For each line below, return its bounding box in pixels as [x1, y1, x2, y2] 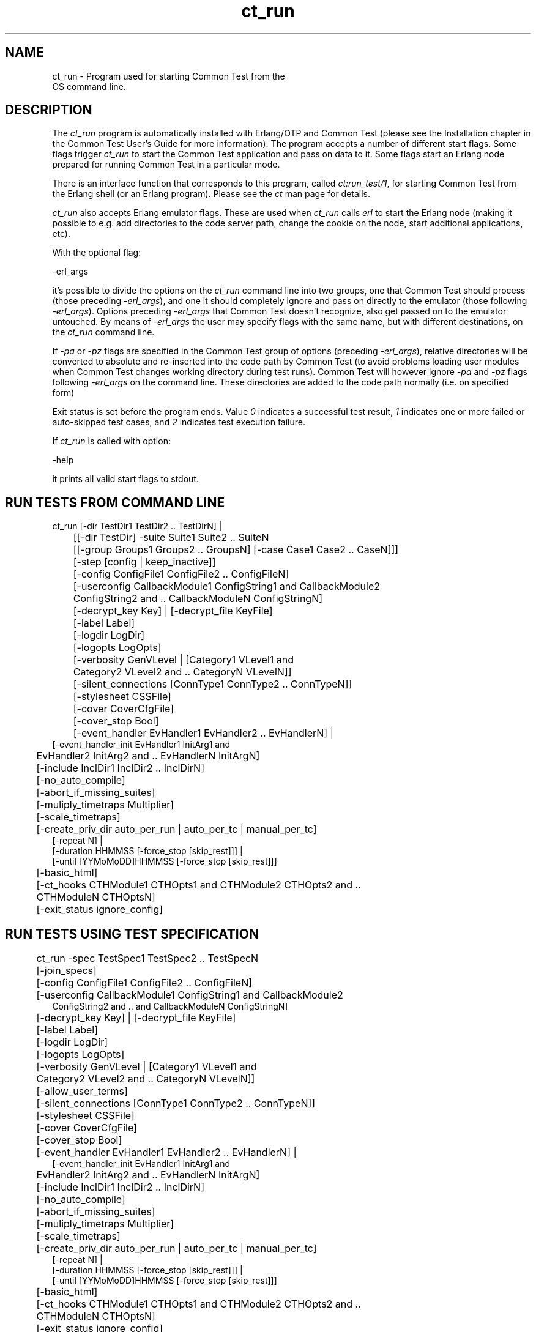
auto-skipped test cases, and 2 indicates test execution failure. [52, 417, 306, 428]
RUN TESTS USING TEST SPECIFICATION [5, 926, 259, 942]
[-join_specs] [36, 964, 97, 977]
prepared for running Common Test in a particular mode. [52, 159, 280, 170]
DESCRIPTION [5, 102, 92, 118]
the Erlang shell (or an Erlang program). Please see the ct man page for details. [52, 188, 371, 199]
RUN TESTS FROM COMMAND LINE [5, 494, 225, 510]
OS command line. [52, 81, 126, 92]
